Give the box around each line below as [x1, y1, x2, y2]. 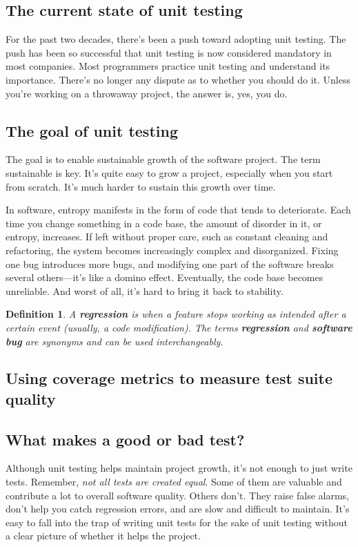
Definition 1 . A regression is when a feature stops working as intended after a [6, 307, 346, 321]
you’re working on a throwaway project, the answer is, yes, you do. [6, 86, 288, 100]
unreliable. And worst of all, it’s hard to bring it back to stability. [6, 283, 284, 298]
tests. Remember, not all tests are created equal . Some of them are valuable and [6, 474, 342, 489]
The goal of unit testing [6, 119, 178, 141]
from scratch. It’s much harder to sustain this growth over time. [6, 179, 276, 193]
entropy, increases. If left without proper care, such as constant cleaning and [6, 229, 328, 244]
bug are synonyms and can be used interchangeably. [6, 334, 223, 348]
